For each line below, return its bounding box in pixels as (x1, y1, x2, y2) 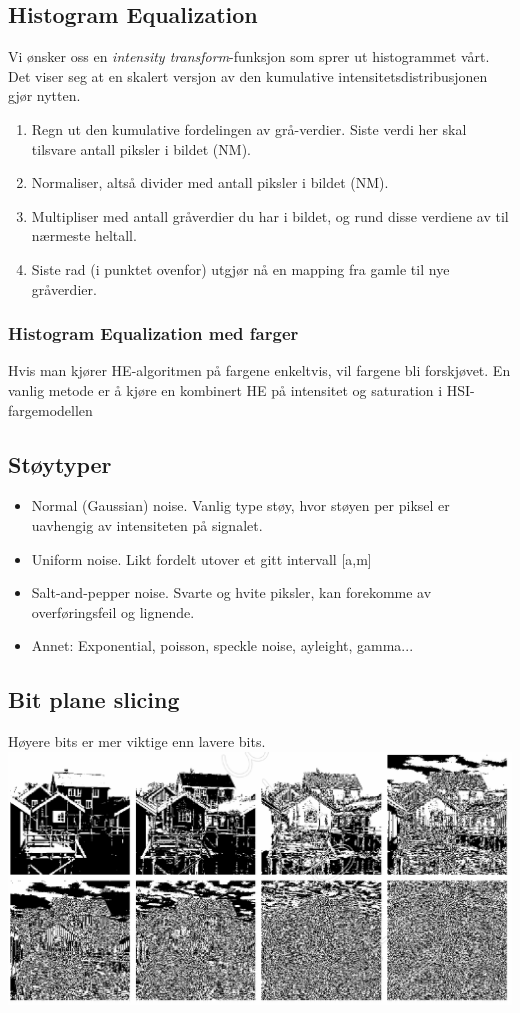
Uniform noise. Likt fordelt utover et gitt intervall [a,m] (31, 548, 372, 569)
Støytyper (8, 448, 112, 479)
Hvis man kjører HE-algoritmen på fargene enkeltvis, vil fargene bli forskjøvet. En (8, 360, 511, 381)
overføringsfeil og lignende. (31, 601, 195, 622)
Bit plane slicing (8, 684, 180, 715)
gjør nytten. (8, 85, 81, 106)
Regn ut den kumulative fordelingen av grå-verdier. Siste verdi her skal (31, 118, 467, 139)
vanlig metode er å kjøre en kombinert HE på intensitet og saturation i (8, 379, 443, 400)
